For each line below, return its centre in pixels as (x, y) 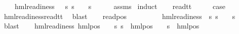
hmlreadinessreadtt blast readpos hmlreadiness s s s (119, 16)
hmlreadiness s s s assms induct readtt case (120, 6)
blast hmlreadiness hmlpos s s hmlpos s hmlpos (102, 26)
